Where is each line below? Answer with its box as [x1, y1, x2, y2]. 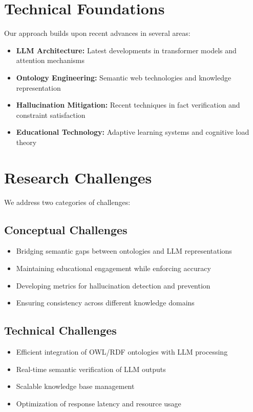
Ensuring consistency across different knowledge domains [16, 297, 195, 308]
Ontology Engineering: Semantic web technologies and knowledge [16, 72, 231, 83]
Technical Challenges [4, 322, 117, 338]
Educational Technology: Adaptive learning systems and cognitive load [16, 127, 249, 137]
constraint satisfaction [16, 109, 86, 120]
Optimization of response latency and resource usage [16, 398, 181, 408]
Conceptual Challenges [4, 221, 128, 237]
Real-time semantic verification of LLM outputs [16, 363, 166, 374]
